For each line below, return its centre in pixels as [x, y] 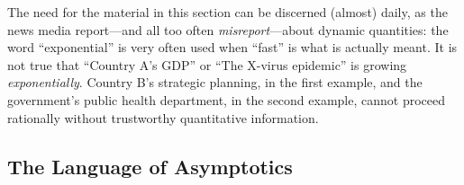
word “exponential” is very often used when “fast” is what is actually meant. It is [232, 47]
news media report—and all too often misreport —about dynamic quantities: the [228, 29]
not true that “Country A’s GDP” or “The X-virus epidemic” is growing [207, 64]
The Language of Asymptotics [150, 166]
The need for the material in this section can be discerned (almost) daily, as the [227, 12]
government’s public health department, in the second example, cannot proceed [226, 99]
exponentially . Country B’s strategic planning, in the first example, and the [215, 82]
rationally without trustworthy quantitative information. [163, 117]
